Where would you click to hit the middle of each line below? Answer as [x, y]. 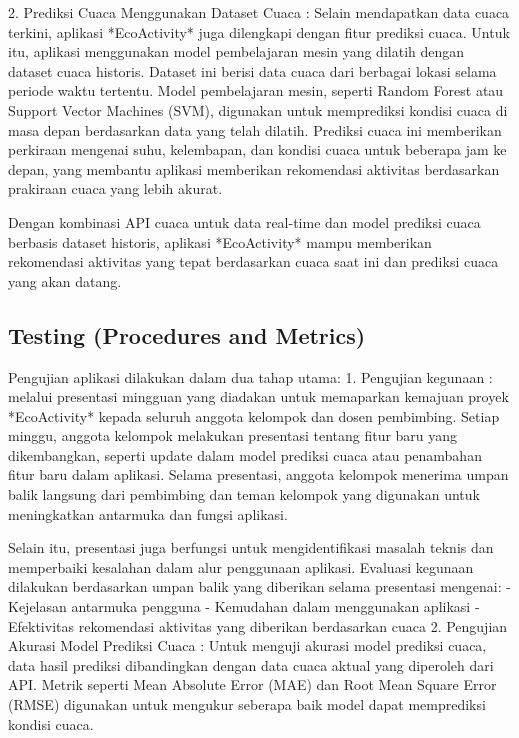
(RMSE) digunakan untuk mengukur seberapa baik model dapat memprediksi [247, 704]
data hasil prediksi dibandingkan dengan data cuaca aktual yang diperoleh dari [251, 664]
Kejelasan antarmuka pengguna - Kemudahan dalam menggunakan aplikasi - [244, 606]
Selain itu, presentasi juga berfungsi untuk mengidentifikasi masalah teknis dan [251, 547]
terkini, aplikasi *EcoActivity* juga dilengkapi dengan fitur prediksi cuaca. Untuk [259, 31]
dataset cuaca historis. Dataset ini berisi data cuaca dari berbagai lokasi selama [252, 70]
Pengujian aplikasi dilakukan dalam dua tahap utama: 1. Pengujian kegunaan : [250, 376]
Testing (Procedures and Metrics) [187, 334]
